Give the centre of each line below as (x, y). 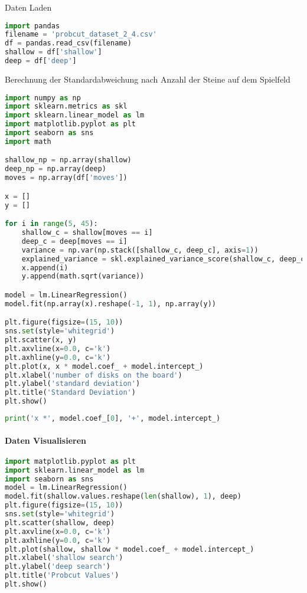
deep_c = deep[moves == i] (74, 241)
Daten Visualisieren (45, 440)
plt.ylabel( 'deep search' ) (58, 567)
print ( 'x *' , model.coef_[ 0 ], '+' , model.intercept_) (113, 419)
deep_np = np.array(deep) (55, 169)
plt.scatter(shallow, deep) (60, 522)
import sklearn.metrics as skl (66, 107)
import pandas (32, 26)
